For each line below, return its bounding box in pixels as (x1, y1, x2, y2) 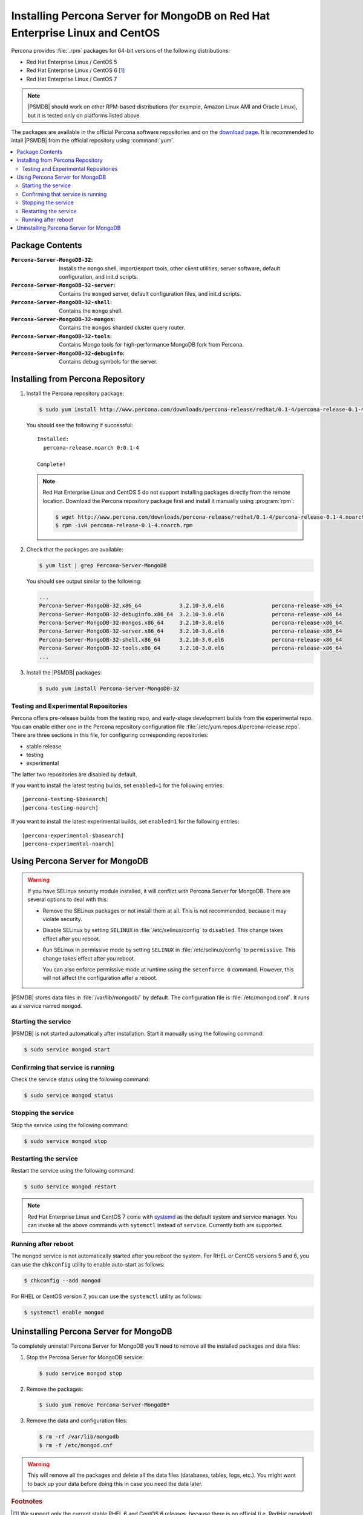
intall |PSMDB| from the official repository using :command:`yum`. (11, 137, 175, 144)
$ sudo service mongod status (24, 1091, 114, 1099)
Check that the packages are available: (26, 545, 123, 553)
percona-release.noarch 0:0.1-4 (43, 444, 139, 451)
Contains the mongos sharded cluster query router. (59, 324, 186, 331)
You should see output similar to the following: (26, 578, 142, 585)
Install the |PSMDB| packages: (26, 668, 102, 676)
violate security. (42, 915, 83, 922)
